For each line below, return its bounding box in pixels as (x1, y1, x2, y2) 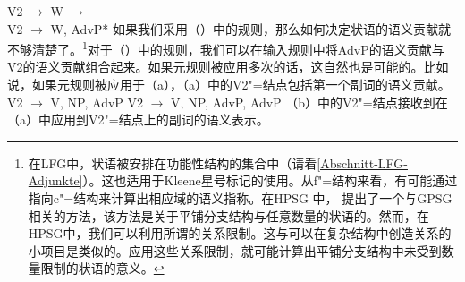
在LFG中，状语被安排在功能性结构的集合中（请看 (28, 153, 317, 172)
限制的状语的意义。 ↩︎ (40, 259, 165, 278)
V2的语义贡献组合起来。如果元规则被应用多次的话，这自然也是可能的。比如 (7, 57, 449, 76)
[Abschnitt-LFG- (317, 153, 408, 172)
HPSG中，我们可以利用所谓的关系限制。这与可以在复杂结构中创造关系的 (28, 224, 452, 243)
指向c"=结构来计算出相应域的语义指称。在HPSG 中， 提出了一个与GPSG (28, 189, 452, 207)
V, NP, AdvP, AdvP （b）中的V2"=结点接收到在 (171, 92, 448, 111)
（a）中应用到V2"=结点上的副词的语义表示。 (7, 110, 269, 129)
